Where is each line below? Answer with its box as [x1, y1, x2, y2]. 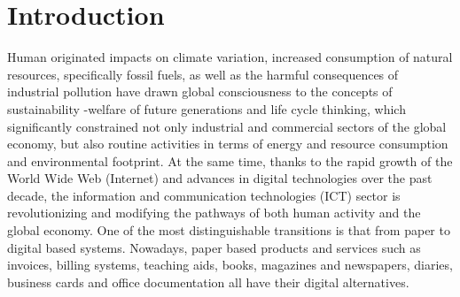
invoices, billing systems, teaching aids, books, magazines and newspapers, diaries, [7, 255, 453, 274]
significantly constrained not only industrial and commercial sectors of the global [7, 117, 447, 135]
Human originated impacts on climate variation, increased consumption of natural [7, 48, 453, 66]
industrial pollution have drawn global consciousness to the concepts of [7, 82, 393, 101]
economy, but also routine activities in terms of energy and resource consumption [7, 134, 448, 153]
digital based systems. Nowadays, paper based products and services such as [7, 238, 421, 256]
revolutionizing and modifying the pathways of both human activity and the [7, 203, 421, 222]
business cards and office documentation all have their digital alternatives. [7, 272, 409, 291]
